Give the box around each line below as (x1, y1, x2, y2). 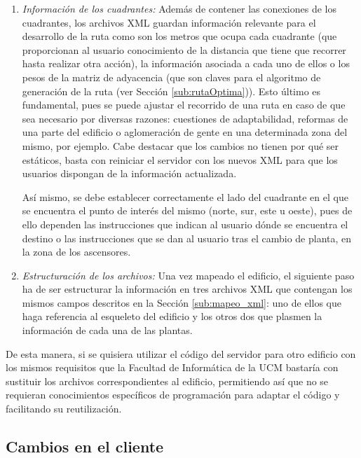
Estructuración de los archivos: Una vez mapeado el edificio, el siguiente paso (22, 268, 355, 282)
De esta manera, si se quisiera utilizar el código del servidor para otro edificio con (6, 346, 356, 361)
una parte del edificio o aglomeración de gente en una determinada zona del (22, 125, 348, 139)
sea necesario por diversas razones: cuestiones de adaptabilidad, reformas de (22, 111, 348, 125)
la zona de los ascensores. (22, 244, 131, 259)
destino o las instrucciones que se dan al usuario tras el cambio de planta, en (22, 230, 352, 245)
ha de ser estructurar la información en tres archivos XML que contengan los (22, 282, 353, 296)
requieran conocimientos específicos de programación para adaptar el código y (6, 387, 340, 402)
